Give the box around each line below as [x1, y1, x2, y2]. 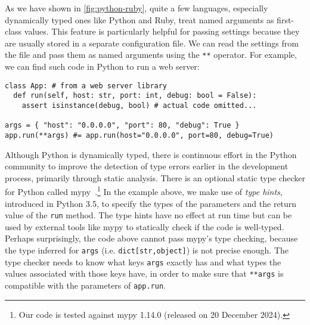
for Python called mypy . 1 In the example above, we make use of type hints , [5, 184, 283, 197]
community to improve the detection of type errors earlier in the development [5, 160, 289, 172]
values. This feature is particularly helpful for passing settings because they [24, 25, 300, 38]
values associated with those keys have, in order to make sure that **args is [5, 267, 284, 280]
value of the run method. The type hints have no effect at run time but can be [5, 209, 292, 221]
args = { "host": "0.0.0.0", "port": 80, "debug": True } [5, 121, 240, 130]
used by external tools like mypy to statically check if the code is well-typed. [5, 220, 284, 233]
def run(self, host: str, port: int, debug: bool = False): [13, 91, 257, 100]
